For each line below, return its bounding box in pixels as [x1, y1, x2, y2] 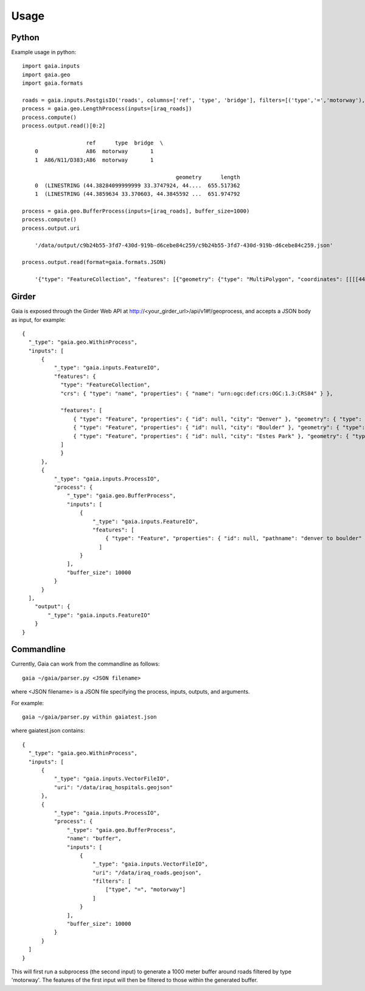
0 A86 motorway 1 [34, 148, 154, 155]
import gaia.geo [22, 71, 71, 78]
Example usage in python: [11, 49, 76, 56]
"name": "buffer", [67, 835, 122, 842]
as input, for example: [11, 316, 66, 323]
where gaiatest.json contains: [11, 727, 85, 734]
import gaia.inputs [22, 63, 80, 69]
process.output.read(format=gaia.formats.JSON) [22, 259, 167, 266]
